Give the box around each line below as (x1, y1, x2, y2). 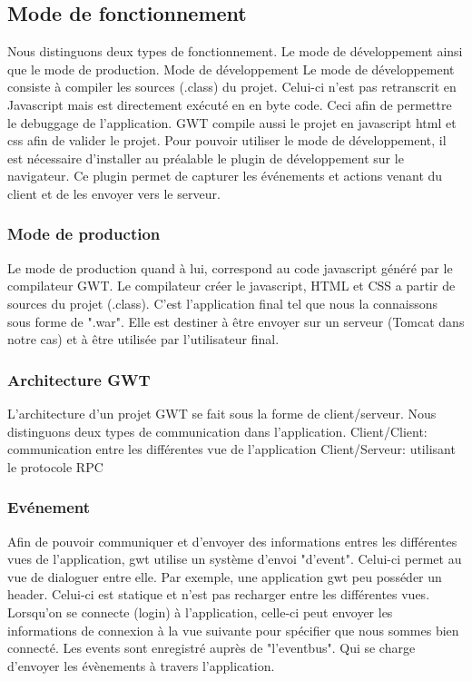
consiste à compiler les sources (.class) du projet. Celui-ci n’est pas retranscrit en (7, 77, 457, 96)
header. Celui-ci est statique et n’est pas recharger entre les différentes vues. (7, 585, 430, 604)
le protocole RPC (7, 457, 103, 476)
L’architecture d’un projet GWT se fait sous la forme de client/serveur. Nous (7, 403, 437, 422)
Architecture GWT (7, 368, 151, 390)
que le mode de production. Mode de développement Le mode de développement (7, 59, 455, 78)
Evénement (7, 496, 91, 518)
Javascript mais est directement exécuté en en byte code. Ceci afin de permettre (7, 94, 452, 113)
